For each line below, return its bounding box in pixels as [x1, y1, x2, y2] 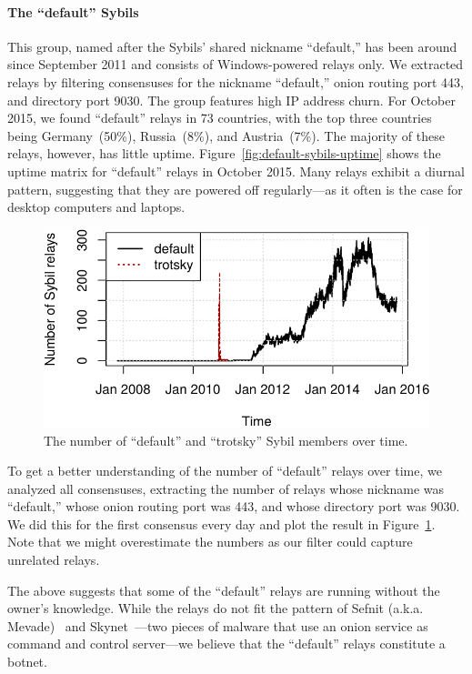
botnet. [7, 652, 47, 671]
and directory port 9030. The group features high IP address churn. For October [7, 90, 456, 109]
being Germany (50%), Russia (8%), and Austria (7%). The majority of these [7, 126, 445, 145]
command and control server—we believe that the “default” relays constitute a [7, 634, 446, 653]
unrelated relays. [7, 550, 100, 569]
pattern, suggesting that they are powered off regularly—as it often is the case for [7, 179, 463, 198]
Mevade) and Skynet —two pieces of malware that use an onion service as [7, 616, 428, 635]
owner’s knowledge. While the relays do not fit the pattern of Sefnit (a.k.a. [7, 599, 424, 618]
